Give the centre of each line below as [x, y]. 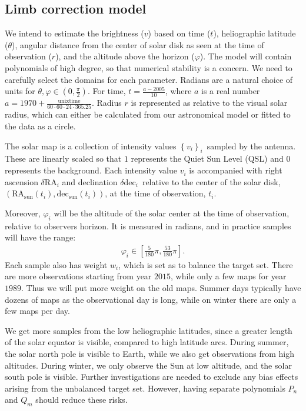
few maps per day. [37, 311]
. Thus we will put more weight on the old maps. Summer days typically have [161, 288]
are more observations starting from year [78, 276]
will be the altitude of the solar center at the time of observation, [172, 213]
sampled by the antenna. [251, 146]
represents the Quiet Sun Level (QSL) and [207, 158]
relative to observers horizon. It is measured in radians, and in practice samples [148, 225]
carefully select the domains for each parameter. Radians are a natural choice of [149, 79]
